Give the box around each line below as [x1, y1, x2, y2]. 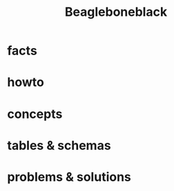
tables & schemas [7, 137, 112, 153]
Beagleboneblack [64, 4, 168, 20]
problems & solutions [7, 169, 131, 185]
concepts [7, 106, 63, 121]
